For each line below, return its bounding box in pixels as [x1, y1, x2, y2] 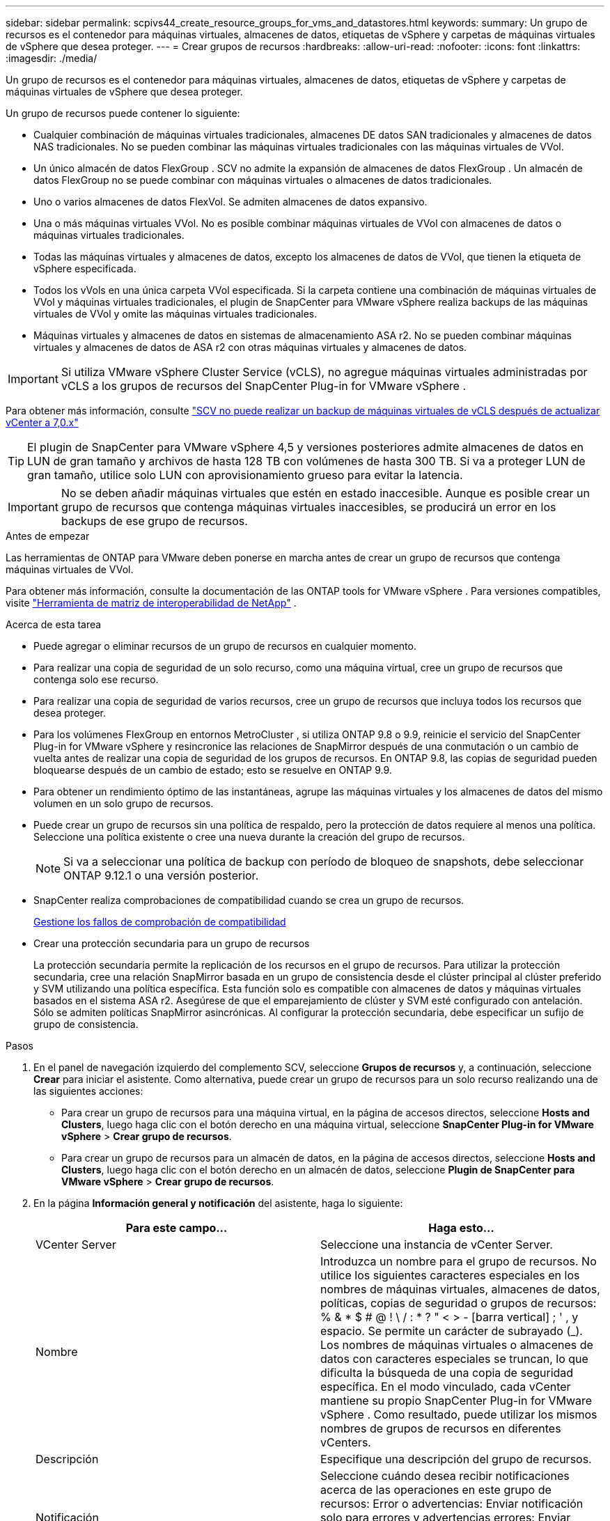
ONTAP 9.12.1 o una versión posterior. [63, 868, 259, 882]
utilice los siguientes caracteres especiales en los [320, 1268, 580, 1282]
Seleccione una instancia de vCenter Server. [320, 1238, 553, 1251]
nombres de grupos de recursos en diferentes [320, 1421, 561, 1435]
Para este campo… [125, 1221, 228, 1235]
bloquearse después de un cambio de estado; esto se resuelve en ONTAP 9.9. [33, 764, 392, 776]
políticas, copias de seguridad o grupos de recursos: [320, 1296, 597, 1310]
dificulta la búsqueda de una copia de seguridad [320, 1366, 574, 1380]
